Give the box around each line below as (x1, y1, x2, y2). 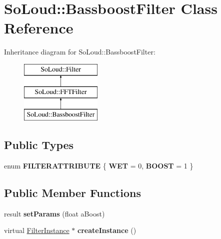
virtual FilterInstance (4, 225, 69, 235)
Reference (4, 17, 73, 38)
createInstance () (77, 225, 136, 235)
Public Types (4, 137, 74, 152)
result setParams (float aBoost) (4, 208, 105, 218)
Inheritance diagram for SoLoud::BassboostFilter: (4, 46, 155, 57)
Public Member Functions (4, 185, 141, 200)
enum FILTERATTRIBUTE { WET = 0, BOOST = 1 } (4, 160, 193, 171)
